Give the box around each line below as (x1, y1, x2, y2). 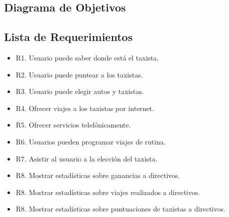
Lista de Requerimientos (4, 29, 133, 44)
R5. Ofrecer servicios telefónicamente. (15, 119, 131, 130)
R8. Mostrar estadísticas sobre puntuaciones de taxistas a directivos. (15, 203, 225, 214)
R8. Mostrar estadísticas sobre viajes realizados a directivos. (15, 186, 200, 197)
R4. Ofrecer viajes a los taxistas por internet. (15, 102, 154, 113)
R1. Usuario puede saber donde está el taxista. (15, 52, 159, 62)
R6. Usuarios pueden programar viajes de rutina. (15, 136, 166, 146)
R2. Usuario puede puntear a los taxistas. (15, 69, 143, 79)
